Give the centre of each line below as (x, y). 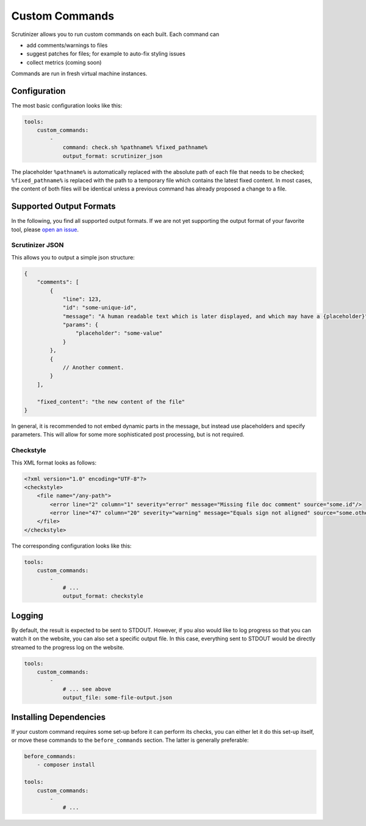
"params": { (81, 325)
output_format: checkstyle (103, 596)
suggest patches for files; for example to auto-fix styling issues (106, 54)
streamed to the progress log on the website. (68, 647)
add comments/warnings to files (67, 45)
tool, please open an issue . (45, 230)
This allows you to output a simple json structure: (73, 257)
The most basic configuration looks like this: (67, 106)
